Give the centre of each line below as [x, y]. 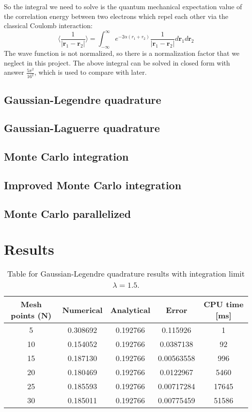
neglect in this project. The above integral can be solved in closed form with [117, 62]
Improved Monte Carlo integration [93, 185]
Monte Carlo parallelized [68, 213]
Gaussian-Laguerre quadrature [82, 128]
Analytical [130, 310]
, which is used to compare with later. [90, 72]
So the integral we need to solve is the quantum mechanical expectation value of [123, 6]
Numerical [82, 310]
